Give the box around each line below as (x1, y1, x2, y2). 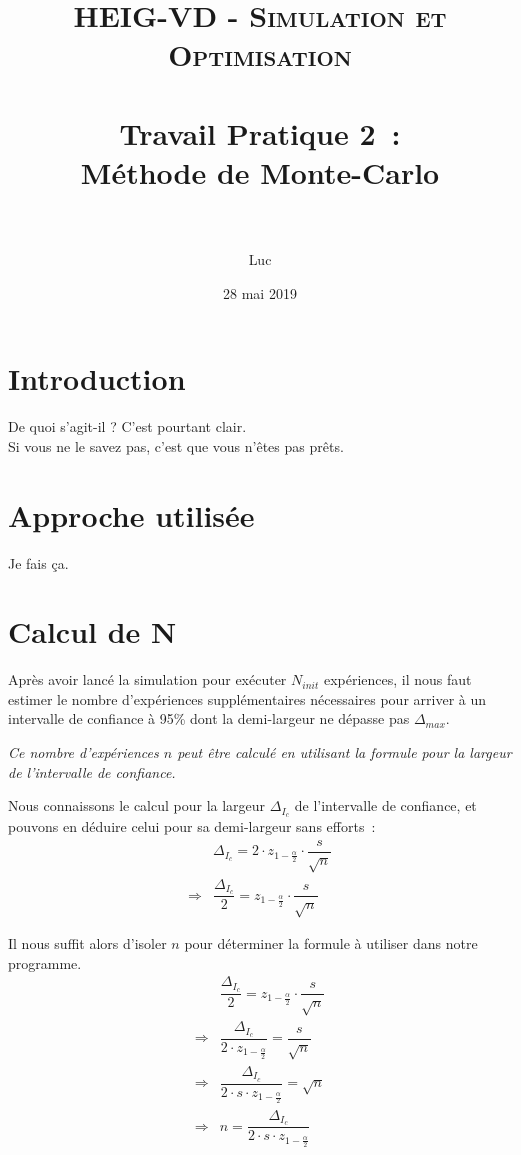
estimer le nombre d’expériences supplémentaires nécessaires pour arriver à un (8, 688, 487, 709)
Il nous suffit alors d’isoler (8, 933, 167, 954)
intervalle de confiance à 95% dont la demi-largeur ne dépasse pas (8, 708, 410, 729)
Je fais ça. (8, 552, 69, 573)
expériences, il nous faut (323, 669, 472, 690)
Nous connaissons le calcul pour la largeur (8, 795, 266, 816)
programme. (8, 952, 82, 973)
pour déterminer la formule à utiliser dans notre (184, 933, 478, 954)
